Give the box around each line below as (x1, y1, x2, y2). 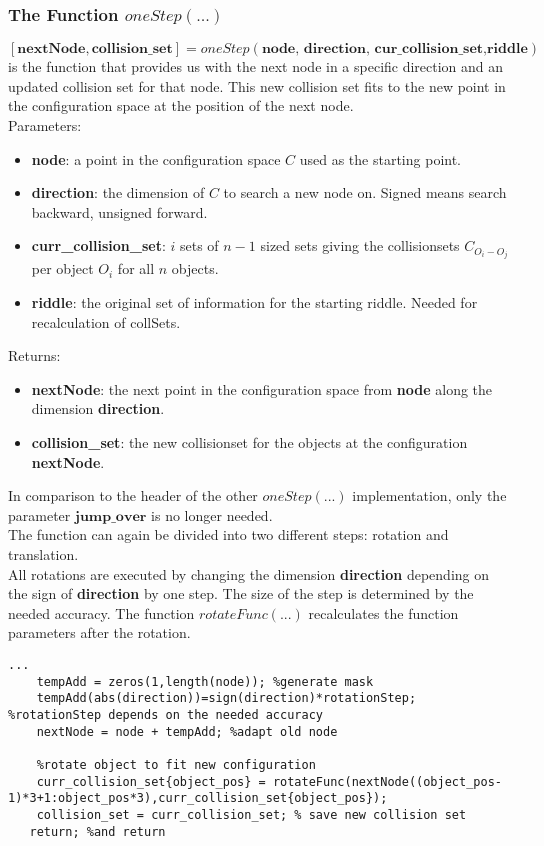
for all (117, 258, 155, 279)
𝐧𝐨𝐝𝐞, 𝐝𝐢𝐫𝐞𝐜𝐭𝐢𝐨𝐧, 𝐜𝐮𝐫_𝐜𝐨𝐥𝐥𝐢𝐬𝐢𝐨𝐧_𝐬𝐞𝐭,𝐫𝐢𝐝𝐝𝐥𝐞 (261, 42, 528, 57)
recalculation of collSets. (31, 311, 181, 332)
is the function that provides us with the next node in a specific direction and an (8, 56, 504, 77)
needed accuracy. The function (8, 602, 195, 623)
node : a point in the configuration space (31, 148, 281, 169)
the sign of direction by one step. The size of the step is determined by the (8, 583, 474, 604)
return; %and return (29, 824, 166, 839)
